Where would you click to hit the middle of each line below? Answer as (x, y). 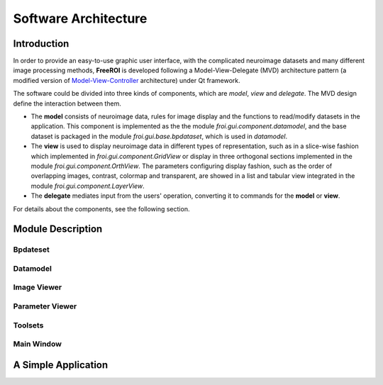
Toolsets (28, 325)
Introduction (41, 44)
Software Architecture (80, 18)
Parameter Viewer (45, 306)
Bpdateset (31, 250)
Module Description (58, 229)
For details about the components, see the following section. (101, 208)
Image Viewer (38, 287)
